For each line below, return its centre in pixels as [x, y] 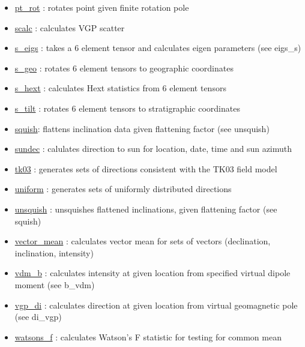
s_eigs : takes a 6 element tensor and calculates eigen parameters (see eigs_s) [158, 48]
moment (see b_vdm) [55, 284]
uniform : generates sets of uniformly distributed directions [123, 189]
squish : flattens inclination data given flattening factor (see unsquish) [142, 128]
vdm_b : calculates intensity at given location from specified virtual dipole [152, 273]
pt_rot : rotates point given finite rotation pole [102, 7]
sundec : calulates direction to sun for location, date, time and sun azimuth [153, 149]
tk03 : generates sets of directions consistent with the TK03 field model [146, 168]
